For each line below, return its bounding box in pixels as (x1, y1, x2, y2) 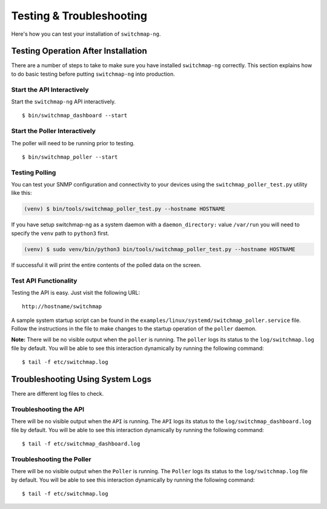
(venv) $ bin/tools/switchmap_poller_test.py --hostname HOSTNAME (24, 206, 225, 212)
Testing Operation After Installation (11, 46, 148, 56)
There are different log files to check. (11, 390, 104, 398)
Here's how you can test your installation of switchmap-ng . (11, 30, 161, 38)
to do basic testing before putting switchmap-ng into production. (11, 70, 176, 77)
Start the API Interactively (11, 85, 89, 94)
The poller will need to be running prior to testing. (11, 139, 135, 146)
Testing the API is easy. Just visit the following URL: (11, 289, 140, 296)
